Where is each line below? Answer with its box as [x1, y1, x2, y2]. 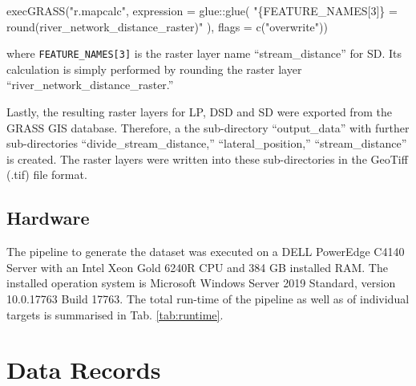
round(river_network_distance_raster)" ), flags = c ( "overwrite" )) [6, 18, 328, 35]
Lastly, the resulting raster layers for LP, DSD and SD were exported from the [6, 104, 392, 120]
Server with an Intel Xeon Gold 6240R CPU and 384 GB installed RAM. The [6, 258, 388, 275]
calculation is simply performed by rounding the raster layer [6, 60, 302, 77]
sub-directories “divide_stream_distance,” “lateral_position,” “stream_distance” [6, 135, 407, 152]
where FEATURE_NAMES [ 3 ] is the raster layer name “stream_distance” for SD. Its [6, 45, 402, 62]
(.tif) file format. [6, 166, 87, 183]
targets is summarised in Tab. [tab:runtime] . [6, 306, 224, 323]
